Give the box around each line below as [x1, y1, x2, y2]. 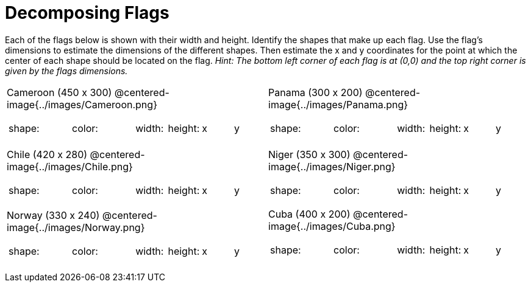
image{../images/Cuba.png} [268, 220, 396, 232]
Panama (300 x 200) [268, 86, 363, 99]
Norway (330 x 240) [7, 209, 100, 221]
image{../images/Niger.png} [268, 160, 396, 173]
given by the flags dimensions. [5, 65, 128, 76]
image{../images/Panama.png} [268, 98, 408, 111]
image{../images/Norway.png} [7, 221, 145, 233]
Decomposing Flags [5, 2, 169, 23]
